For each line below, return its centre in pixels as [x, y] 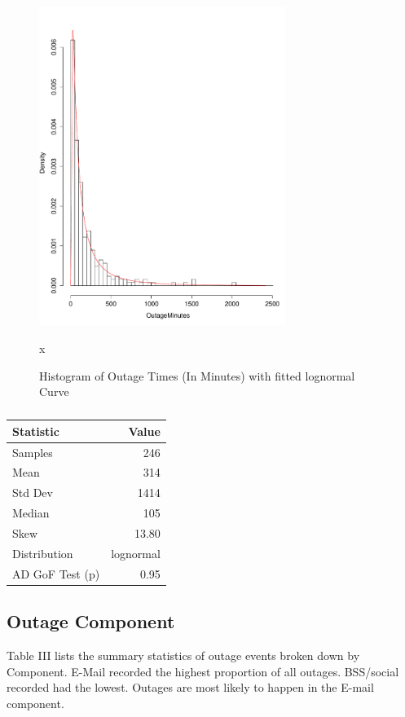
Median [31, 513]
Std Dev [33, 493]
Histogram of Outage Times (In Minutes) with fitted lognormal [197, 375]
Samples [33, 452]
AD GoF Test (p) [56, 573]
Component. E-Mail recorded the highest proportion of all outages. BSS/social [203, 671]
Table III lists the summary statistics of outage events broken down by [183, 655]
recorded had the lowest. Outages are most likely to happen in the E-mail [190, 687]
